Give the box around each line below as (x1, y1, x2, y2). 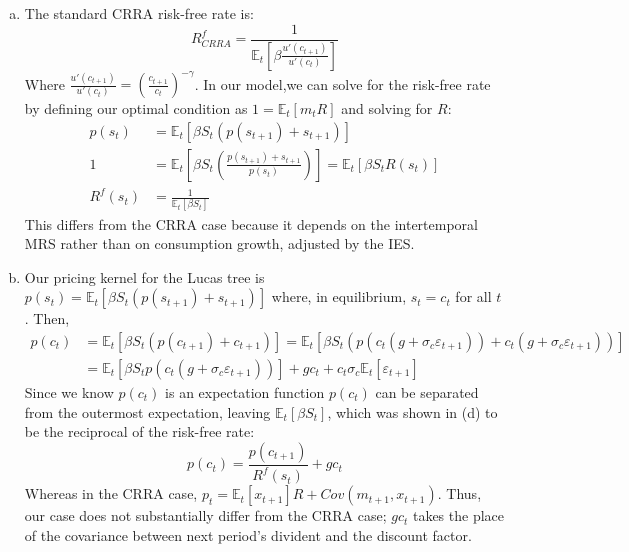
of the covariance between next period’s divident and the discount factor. (24, 524, 472, 545)
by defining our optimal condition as (24, 98, 248, 118)
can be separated (375, 381, 479, 402)
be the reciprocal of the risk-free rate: (24, 421, 255, 442)
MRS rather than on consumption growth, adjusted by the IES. (24, 233, 415, 254)
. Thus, (437, 483, 482, 504)
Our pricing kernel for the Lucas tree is (24, 266, 265, 287)
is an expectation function (165, 381, 325, 402)
